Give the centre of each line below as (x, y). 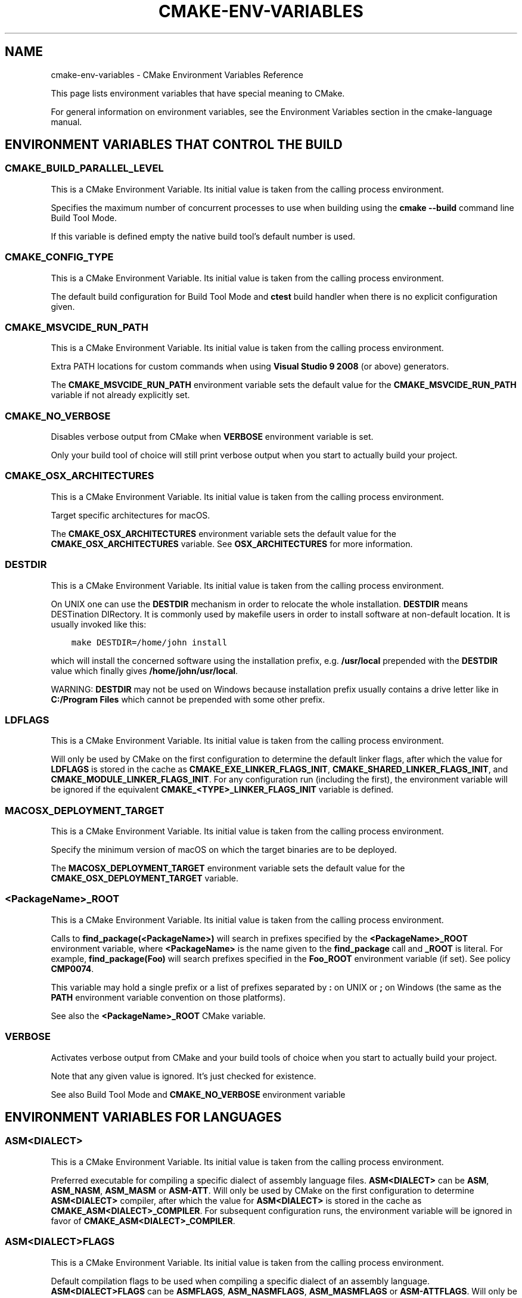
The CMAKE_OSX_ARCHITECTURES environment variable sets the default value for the (223, 533)
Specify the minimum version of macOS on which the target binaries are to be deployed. (224, 850)
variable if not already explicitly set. (120, 395)
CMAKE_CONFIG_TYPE (59, 257)
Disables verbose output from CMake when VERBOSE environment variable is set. (212, 437)
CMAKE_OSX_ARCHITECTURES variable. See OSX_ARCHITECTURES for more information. (232, 544)
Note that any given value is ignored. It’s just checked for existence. (184, 1076)
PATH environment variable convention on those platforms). (168, 997)
